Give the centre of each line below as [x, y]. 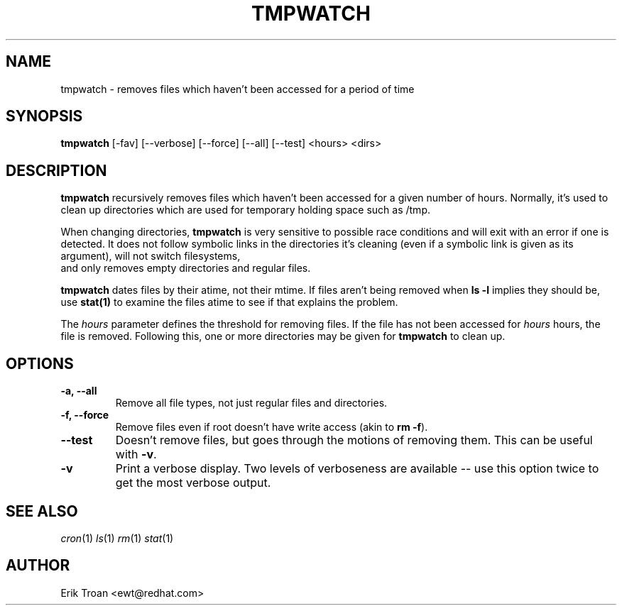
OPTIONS [40, 363]
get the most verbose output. [193, 483]
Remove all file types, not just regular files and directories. [251, 403]
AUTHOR [38, 566]
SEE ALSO [42, 511]
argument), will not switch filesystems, [151, 256]
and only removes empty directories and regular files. [186, 268]
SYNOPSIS [44, 116]
